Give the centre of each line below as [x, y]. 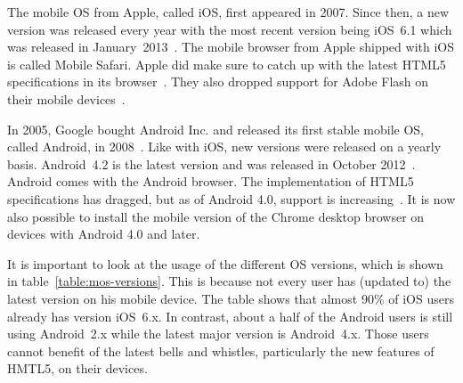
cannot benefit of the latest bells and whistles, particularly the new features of [221, 350]
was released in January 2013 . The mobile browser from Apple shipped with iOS [231, 47]
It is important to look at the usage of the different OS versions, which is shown [225, 263]
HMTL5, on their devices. [77, 368]
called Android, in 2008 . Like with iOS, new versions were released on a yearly [224, 147]
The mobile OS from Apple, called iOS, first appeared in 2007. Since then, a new [228, 12]
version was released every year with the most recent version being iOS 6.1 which [230, 29]
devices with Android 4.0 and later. [104, 234]
